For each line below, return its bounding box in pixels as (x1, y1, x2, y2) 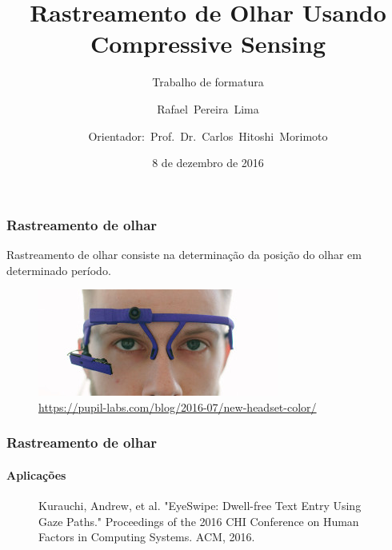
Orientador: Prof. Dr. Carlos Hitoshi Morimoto (88, 127, 328, 144)
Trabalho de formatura (152, 74, 264, 90)
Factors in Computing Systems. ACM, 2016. (38, 528, 255, 545)
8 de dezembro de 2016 (152, 154, 264, 171)
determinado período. (6, 261, 111, 278)
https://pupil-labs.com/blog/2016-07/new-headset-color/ (38, 398, 317, 415)
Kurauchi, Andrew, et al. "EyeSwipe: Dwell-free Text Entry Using (38, 497, 362, 513)
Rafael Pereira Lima (157, 100, 259, 117)
